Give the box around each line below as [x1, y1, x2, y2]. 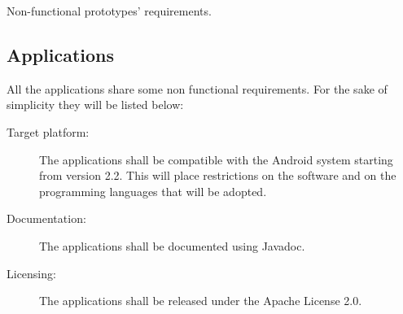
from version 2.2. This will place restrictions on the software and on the [39, 167, 396, 184]
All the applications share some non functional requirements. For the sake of [7, 80, 388, 97]
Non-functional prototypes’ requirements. [7, 2, 212, 19]
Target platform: [7, 123, 90, 140]
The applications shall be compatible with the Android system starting [39, 150, 393, 168]
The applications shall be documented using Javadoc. [39, 237, 305, 254]
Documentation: [7, 210, 86, 227]
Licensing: [7, 264, 56, 281]
